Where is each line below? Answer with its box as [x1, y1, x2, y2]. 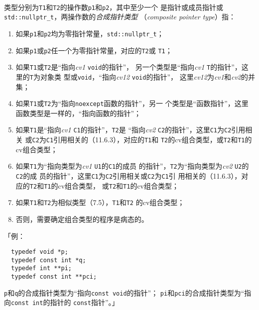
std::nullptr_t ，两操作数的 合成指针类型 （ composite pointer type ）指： [4, 11, 236, 22]
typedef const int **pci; [11, 273, 97, 281]
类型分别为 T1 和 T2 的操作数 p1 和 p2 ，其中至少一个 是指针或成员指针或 [4, 1, 223, 12]
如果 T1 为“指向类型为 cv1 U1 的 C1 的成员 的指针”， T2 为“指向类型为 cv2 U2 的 [15, 161, 249, 171]
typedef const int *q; [11, 256, 86, 264]
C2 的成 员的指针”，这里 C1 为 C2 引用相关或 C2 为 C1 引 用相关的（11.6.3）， [15, 170, 242, 181]
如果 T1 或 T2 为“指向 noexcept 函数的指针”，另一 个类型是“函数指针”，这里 [15, 98, 249, 108]
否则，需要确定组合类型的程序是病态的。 [15, 213, 148, 224]
